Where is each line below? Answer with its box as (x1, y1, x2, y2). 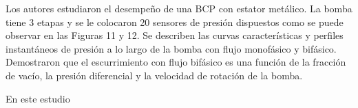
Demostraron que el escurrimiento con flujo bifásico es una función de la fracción (6, 55, 346, 69)
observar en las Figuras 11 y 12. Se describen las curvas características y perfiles (6, 28, 344, 42)
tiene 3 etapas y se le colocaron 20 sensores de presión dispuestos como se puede (6, 14, 344, 29)
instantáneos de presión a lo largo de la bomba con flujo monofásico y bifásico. (6, 41, 337, 55)
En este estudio (6, 91, 70, 105)
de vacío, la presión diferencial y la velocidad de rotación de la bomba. (6, 68, 303, 82)
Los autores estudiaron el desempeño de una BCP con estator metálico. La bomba (6, 1, 352, 15)
